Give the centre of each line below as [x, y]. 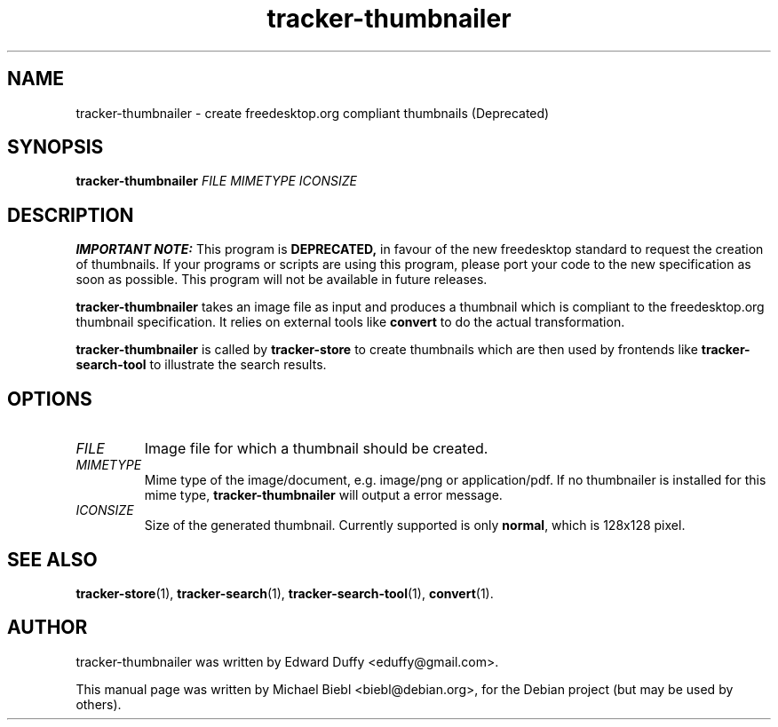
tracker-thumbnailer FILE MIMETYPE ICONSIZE [216, 181]
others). [99, 704]
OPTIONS [50, 399]
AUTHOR [48, 628]
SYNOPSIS [56, 147]
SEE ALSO [52, 559]
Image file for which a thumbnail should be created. [316, 449]
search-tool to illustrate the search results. [201, 365]
